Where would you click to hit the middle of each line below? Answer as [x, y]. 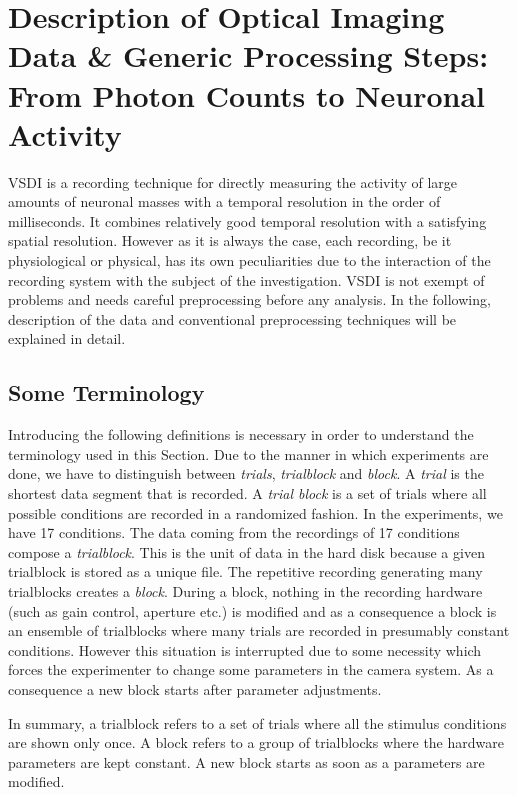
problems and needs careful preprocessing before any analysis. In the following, [249, 299]
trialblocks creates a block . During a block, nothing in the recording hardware [245, 590]
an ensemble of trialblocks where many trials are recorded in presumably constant [259, 630]
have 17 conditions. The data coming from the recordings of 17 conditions [234, 532]
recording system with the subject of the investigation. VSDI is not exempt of [246, 279]
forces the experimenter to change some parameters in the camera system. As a [251, 669]
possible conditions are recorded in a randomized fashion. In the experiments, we [255, 512]
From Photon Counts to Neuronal [246, 94]
